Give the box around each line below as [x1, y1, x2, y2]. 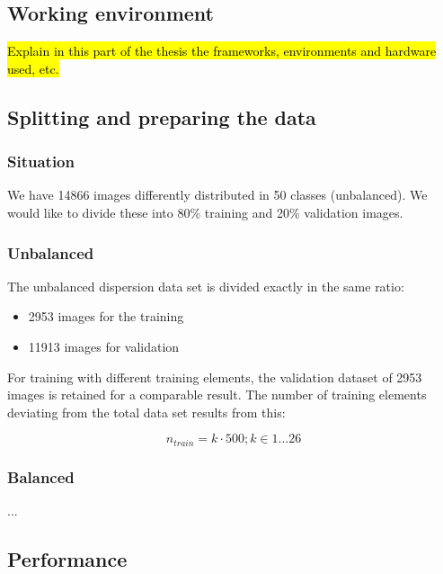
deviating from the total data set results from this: [7, 402, 286, 421]
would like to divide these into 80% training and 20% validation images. [7, 202, 403, 221]
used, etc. [7, 58, 59, 77]
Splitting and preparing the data [7, 103, 316, 130]
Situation [7, 150, 75, 173]
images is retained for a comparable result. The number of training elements [7, 385, 427, 404]
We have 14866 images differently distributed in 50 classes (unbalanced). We [7, 185, 428, 204]
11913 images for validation [28, 336, 180, 355]
